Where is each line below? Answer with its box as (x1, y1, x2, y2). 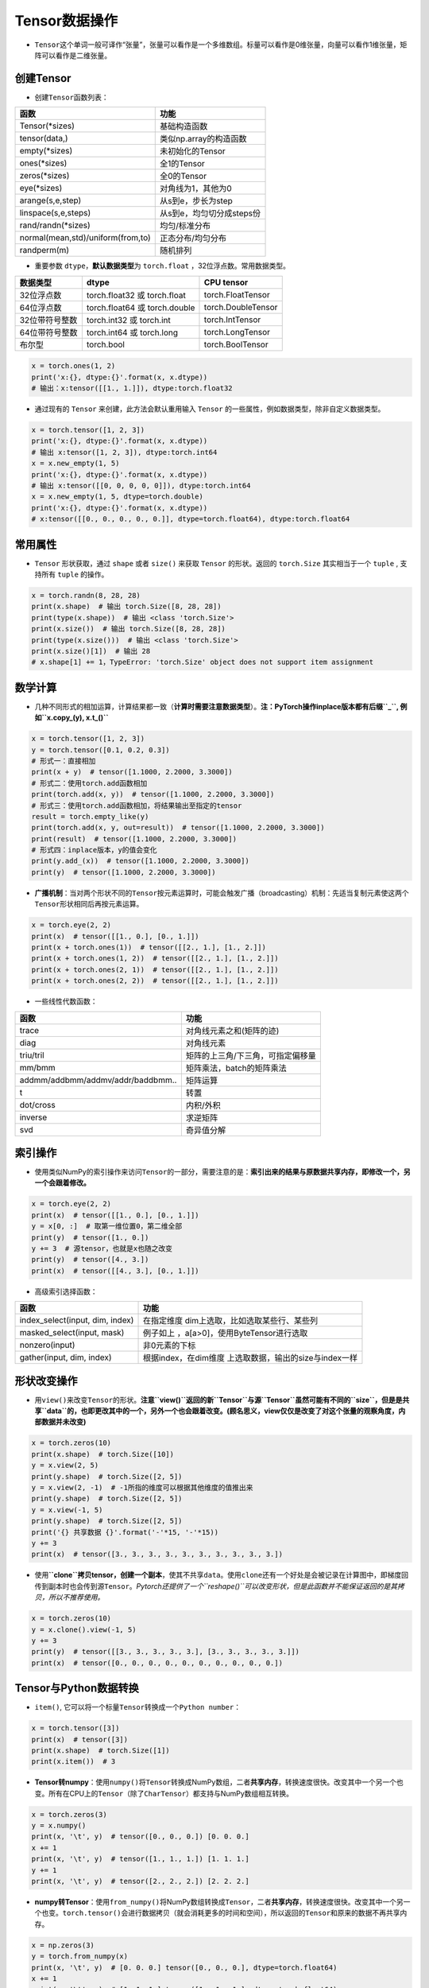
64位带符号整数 (19, 327, 78, 338)
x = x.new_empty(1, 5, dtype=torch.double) (31, 492, 204, 501)
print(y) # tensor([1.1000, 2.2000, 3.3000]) (31, 868, 216, 876)
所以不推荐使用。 (48, 1593, 105, 1602)
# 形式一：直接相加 (31, 756, 96, 765)
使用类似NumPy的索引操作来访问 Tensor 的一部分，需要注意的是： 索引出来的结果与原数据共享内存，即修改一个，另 (34, 1167, 411, 1177)
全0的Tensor (159, 171, 207, 182)
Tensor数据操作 (14, 12, 118, 29)
